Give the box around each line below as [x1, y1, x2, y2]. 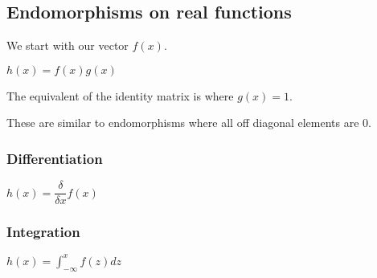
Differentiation [6, 148, 103, 168]
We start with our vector [6, 37, 129, 54]
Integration [6, 222, 80, 242]
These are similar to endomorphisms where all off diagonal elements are [6, 114, 359, 131]
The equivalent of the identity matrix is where [6, 87, 234, 104]
